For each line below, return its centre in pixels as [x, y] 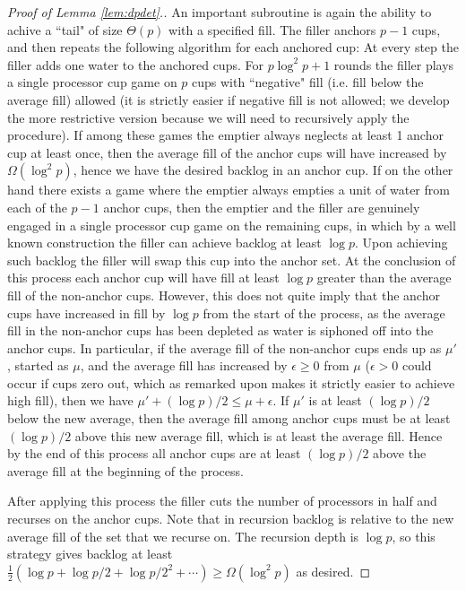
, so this [414, 536]
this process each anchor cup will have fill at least [143, 278]
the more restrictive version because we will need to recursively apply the [208, 117]
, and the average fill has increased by [184, 365]
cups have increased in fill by [86, 312]
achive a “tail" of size [65, 29]
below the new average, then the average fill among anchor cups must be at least [229, 418]
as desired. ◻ [333, 571]
